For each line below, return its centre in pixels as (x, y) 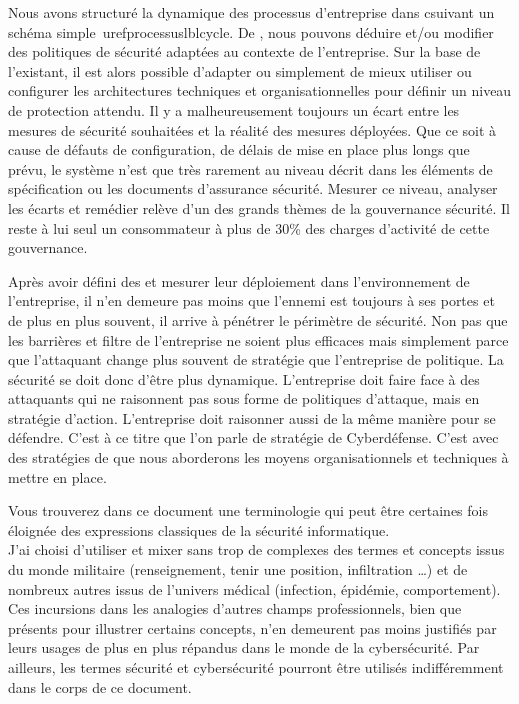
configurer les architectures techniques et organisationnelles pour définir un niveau (260, 90)
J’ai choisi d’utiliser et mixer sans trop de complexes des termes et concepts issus (256, 549)
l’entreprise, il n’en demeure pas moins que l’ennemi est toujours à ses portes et (251, 300)
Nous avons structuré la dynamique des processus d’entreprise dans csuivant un (251, 12)
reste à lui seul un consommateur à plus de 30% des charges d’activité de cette (249, 227)
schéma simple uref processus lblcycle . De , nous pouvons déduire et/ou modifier (251, 31)
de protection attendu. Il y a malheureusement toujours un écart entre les (234, 109)
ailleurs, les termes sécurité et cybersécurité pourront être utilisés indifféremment (256, 667)
